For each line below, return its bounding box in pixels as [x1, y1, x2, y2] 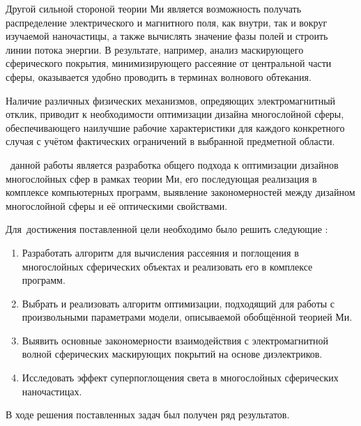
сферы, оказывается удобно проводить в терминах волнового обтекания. [6, 69, 312, 84]
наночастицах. [22, 383, 82, 398]
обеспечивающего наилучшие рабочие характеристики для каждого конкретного [6, 120, 345, 135]
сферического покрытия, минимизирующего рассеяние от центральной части [6, 56, 332, 70]
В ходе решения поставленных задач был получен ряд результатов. [6, 407, 290, 422]
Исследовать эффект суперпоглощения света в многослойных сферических [22, 370, 339, 385]
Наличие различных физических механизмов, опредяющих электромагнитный [6, 93, 336, 107]
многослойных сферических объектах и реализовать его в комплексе [22, 259, 313, 273]
